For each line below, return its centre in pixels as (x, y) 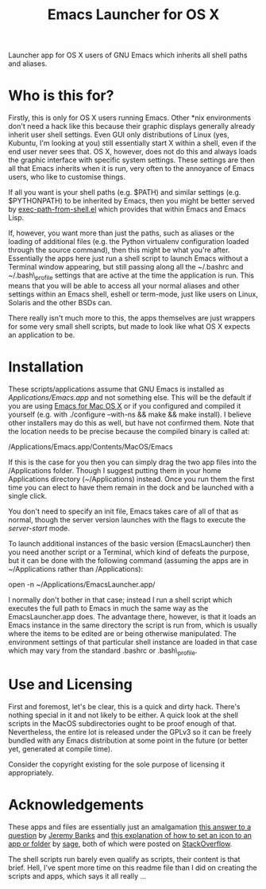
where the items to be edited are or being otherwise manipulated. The (122, 633)
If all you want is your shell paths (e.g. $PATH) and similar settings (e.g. (125, 192)
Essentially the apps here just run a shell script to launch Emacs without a (128, 258)
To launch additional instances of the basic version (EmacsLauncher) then (129, 543)
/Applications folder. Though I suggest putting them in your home (115, 470)
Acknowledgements (76, 804)
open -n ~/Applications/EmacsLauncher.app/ (82, 584)
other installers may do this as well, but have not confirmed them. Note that (131, 422)
